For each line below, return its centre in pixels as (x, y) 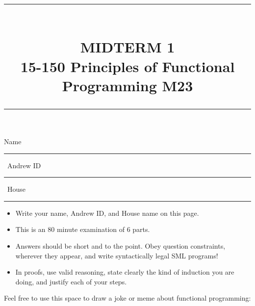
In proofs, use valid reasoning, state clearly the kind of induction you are (125, 272)
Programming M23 (127, 85)
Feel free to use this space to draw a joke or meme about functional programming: (127, 298)
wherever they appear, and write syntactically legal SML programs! (117, 255)
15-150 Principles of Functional (127, 66)
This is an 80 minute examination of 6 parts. (83, 229)
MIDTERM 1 (127, 47)
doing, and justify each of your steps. (71, 281)
